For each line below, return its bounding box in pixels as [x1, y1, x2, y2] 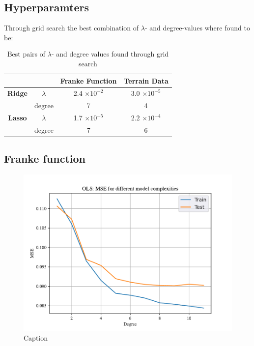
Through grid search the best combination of [4, 23, 139, 33]
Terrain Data [123, 75, 169, 86]
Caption [24, 332, 48, 343]
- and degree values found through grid [51, 49, 169, 59]
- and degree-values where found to [144, 23, 250, 33]
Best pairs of [7, 49, 46, 59]
